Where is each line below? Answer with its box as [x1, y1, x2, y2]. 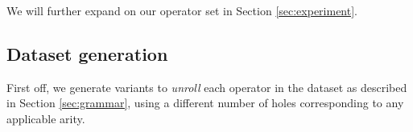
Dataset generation [6, 41, 168, 66]
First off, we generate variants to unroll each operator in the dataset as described [6, 78, 407, 95]
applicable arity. [6, 110, 85, 126]
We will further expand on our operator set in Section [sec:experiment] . [6, 2, 358, 18]
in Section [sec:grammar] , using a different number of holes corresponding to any [6, 94, 404, 111]
